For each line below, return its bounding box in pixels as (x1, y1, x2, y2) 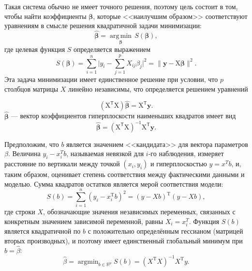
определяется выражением (74, 44, 151, 54)
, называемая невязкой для (66, 148, 144, 159)
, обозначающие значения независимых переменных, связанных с (43, 207, 236, 217)
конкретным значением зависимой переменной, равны (4, 216, 163, 226)
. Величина (8, 148, 41, 159)
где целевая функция (4, 44, 65, 54)
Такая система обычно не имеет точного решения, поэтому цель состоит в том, (4, 1, 238, 11)
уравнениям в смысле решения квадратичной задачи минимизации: (4, 20, 202, 31)
